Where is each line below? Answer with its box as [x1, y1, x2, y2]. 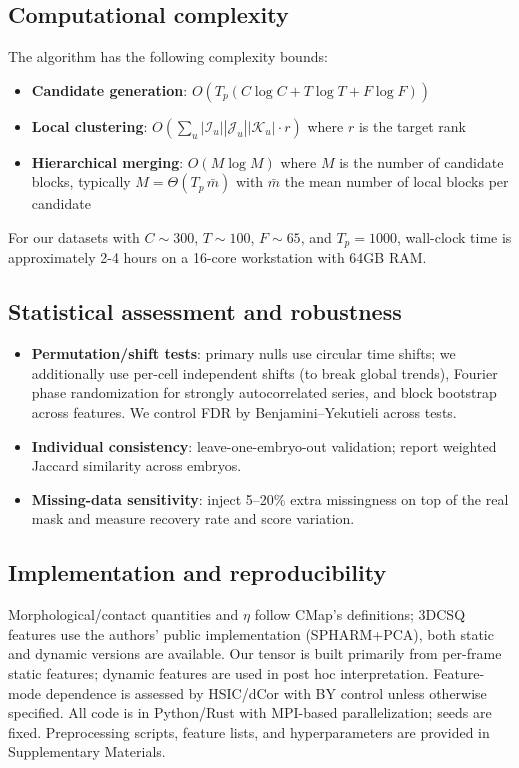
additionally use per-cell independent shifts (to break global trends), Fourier [31, 362, 498, 383]
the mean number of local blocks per [284, 171, 509, 192]
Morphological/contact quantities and [8, 604, 239, 625]
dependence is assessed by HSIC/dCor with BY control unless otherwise [45, 682, 487, 703]
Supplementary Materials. [8, 741, 166, 762]
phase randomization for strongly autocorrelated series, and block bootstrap [31, 382, 497, 403]
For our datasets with [8, 226, 140, 247]
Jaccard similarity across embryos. [31, 455, 242, 476]
